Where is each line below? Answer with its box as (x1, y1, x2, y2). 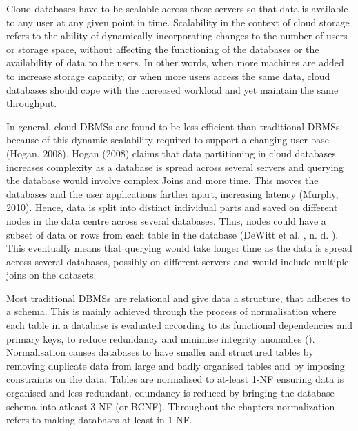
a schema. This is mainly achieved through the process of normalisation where (6, 304, 337, 319)
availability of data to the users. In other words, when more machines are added (6, 55, 344, 70)
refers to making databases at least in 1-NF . (6, 412, 192, 427)
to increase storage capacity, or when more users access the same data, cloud (6, 68, 330, 83)
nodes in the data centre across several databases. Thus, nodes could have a (6, 213, 326, 228)
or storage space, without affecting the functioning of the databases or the (6, 41, 319, 56)
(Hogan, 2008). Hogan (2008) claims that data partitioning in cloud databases (6, 146, 336, 160)
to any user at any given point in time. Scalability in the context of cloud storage (6, 14, 350, 29)
